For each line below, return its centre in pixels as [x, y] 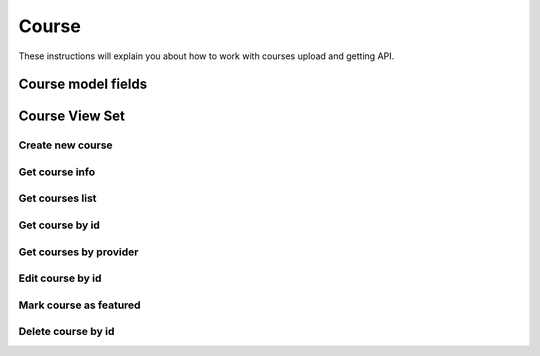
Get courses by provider [78, 252]
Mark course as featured [79, 305]
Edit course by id [60, 278]
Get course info [56, 172]
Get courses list [57, 198]
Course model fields [83, 84]
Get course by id [59, 225]
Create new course [66, 145]
